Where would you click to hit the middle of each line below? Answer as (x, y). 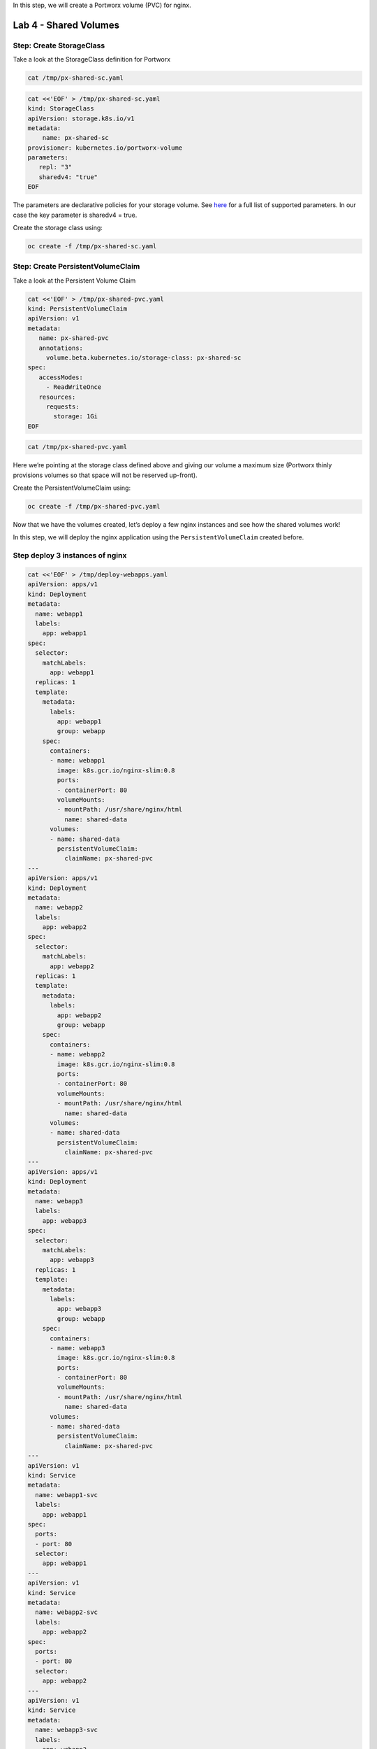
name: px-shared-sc (76, 138)
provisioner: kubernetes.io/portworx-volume (105, 148)
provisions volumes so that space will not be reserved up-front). (105, 475)
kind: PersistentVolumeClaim (77, 309)
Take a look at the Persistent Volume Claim (74, 281)
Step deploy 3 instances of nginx (70, 555)
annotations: (61, 348)
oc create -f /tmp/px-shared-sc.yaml (92, 246)
